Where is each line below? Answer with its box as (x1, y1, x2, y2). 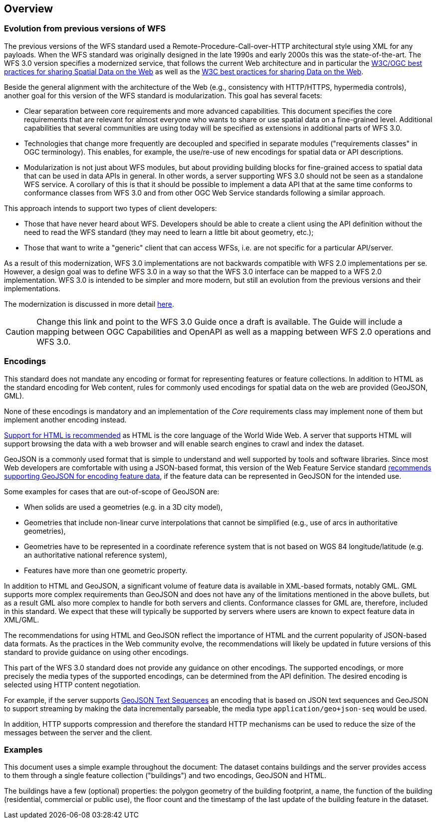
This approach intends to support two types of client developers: (4, 204, 217, 212)
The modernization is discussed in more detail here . (4, 299, 174, 308)
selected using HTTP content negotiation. (4, 680, 141, 689)
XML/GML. (4, 615, 39, 624)
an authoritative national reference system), (24, 550, 167, 559)
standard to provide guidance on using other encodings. (4, 647, 189, 656)
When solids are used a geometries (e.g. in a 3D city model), (24, 502, 223, 511)
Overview (4, 2, 53, 15)
